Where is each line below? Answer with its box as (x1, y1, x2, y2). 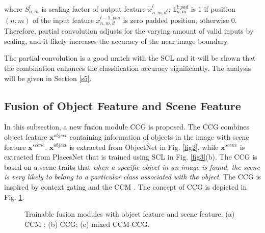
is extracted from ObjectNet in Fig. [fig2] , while (69, 141, 219, 152)
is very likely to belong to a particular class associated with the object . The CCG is (4, 171, 261, 182)
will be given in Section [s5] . (4, 72, 92, 83)
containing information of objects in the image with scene (69, 131, 249, 142)
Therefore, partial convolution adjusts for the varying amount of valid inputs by (4, 25, 254, 36)
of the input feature (33, 14, 94, 25)
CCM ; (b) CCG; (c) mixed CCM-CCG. (24, 218, 150, 229)
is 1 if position (191, 4, 235, 14)
